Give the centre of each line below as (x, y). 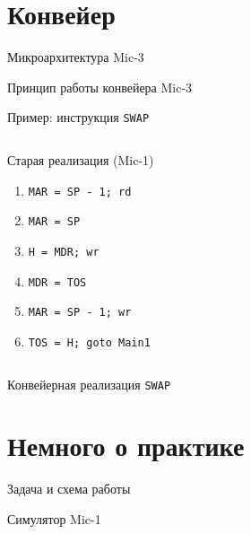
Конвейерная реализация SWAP (89, 384)
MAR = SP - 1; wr (80, 313)
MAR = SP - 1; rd (80, 192)
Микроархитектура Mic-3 (76, 57)
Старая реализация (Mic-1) (81, 159)
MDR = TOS (57, 282)
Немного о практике (126, 446)
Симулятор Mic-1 (54, 518)
